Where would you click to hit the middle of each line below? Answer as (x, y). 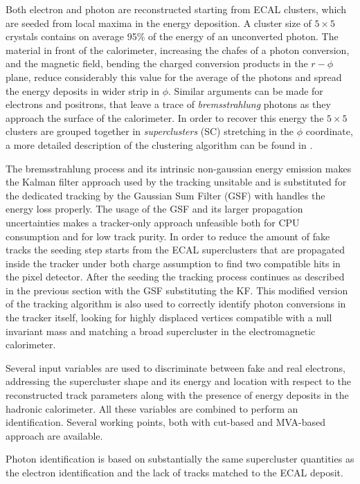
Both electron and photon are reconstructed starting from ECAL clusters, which (176, 9)
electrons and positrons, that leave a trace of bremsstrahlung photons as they (168, 104)
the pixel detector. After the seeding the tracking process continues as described (175, 277)
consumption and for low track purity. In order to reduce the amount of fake (168, 236)
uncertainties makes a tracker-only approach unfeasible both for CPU (153, 222)
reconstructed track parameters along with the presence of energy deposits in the (177, 395)
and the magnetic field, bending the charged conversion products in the (157, 63)
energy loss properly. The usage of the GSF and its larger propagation (154, 209)
